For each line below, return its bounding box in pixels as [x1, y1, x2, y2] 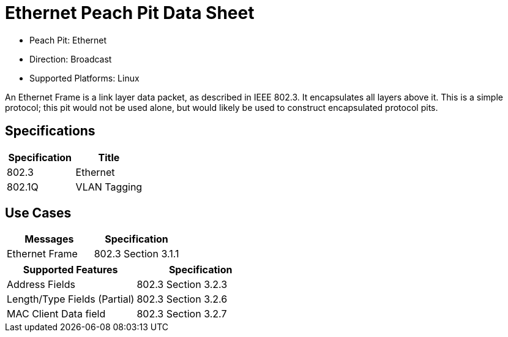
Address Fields [7, 278, 75, 291]
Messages [24, 233, 74, 246]
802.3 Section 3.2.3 [136, 278, 228, 291]
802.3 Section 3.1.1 [94, 248, 179, 260]
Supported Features [23, 263, 118, 276]
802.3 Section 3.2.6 [136, 293, 228, 306]
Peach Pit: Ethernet [29, 34, 107, 45]
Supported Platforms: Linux [29, 72, 140, 83]
